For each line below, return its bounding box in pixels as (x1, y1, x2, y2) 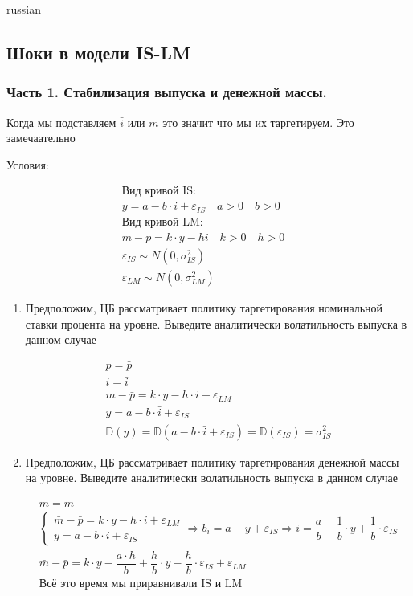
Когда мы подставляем (6, 113, 117, 130)
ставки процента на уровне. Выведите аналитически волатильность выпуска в (25, 315, 407, 332)
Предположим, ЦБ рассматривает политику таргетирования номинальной (25, 300, 383, 316)
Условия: (6, 156, 49, 173)
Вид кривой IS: (121, 186, 196, 198)
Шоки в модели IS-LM (6, 39, 191, 64)
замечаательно (6, 129, 76, 146)
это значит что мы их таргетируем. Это (162, 113, 354, 130)
